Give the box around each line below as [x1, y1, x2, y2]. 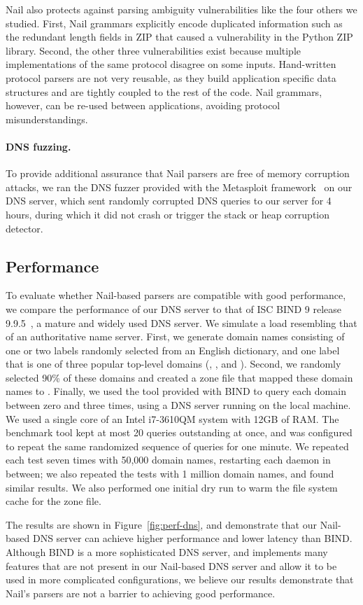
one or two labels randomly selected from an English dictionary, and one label [6, 342, 340, 357]
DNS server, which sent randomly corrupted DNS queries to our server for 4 [6, 193, 332, 208]
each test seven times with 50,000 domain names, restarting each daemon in [6, 452, 331, 467]
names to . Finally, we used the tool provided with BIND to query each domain [6, 384, 346, 398]
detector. [6, 221, 43, 235]
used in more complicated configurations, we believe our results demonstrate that [6, 572, 354, 587]
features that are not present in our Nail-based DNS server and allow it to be [6, 558, 337, 573]
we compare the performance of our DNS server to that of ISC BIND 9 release [6, 301, 342, 316]
